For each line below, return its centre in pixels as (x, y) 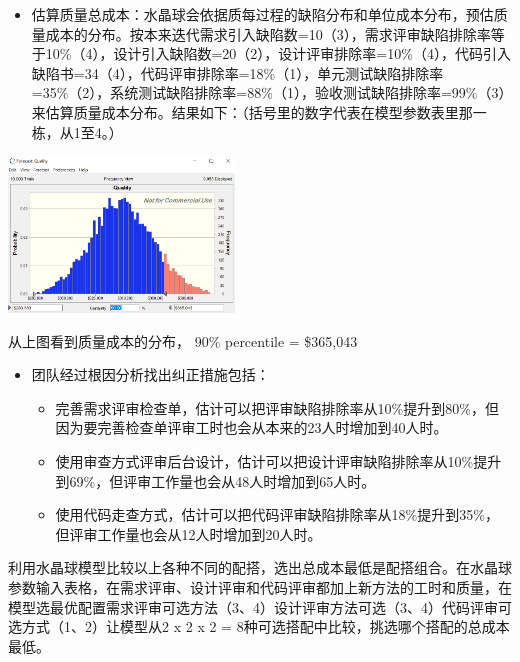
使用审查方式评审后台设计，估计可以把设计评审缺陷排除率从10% (264, 461)
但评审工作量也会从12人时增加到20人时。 (188, 533)
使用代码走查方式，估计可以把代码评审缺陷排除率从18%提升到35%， (277, 514)
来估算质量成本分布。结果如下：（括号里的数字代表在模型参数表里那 (252, 111)
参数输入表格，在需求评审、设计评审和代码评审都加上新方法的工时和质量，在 (260, 586)
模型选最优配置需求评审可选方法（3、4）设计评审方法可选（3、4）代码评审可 (260, 606)
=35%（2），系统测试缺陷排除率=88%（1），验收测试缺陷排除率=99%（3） (268, 92)
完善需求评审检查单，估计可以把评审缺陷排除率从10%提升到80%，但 (277, 407)
